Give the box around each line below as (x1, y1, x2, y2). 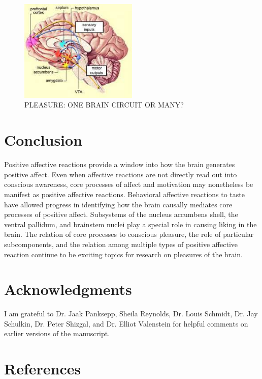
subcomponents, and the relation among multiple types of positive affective (4, 238, 238, 249)
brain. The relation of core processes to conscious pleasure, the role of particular (4, 229, 254, 239)
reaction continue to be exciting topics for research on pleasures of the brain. (4, 249, 243, 259)
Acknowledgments (4, 279, 132, 300)
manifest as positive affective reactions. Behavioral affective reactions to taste (4, 188, 245, 199)
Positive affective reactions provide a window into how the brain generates (4, 159, 235, 170)
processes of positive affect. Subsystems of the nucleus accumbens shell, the (4, 209, 238, 220)
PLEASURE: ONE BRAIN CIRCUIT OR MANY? (24, 99, 184, 110)
